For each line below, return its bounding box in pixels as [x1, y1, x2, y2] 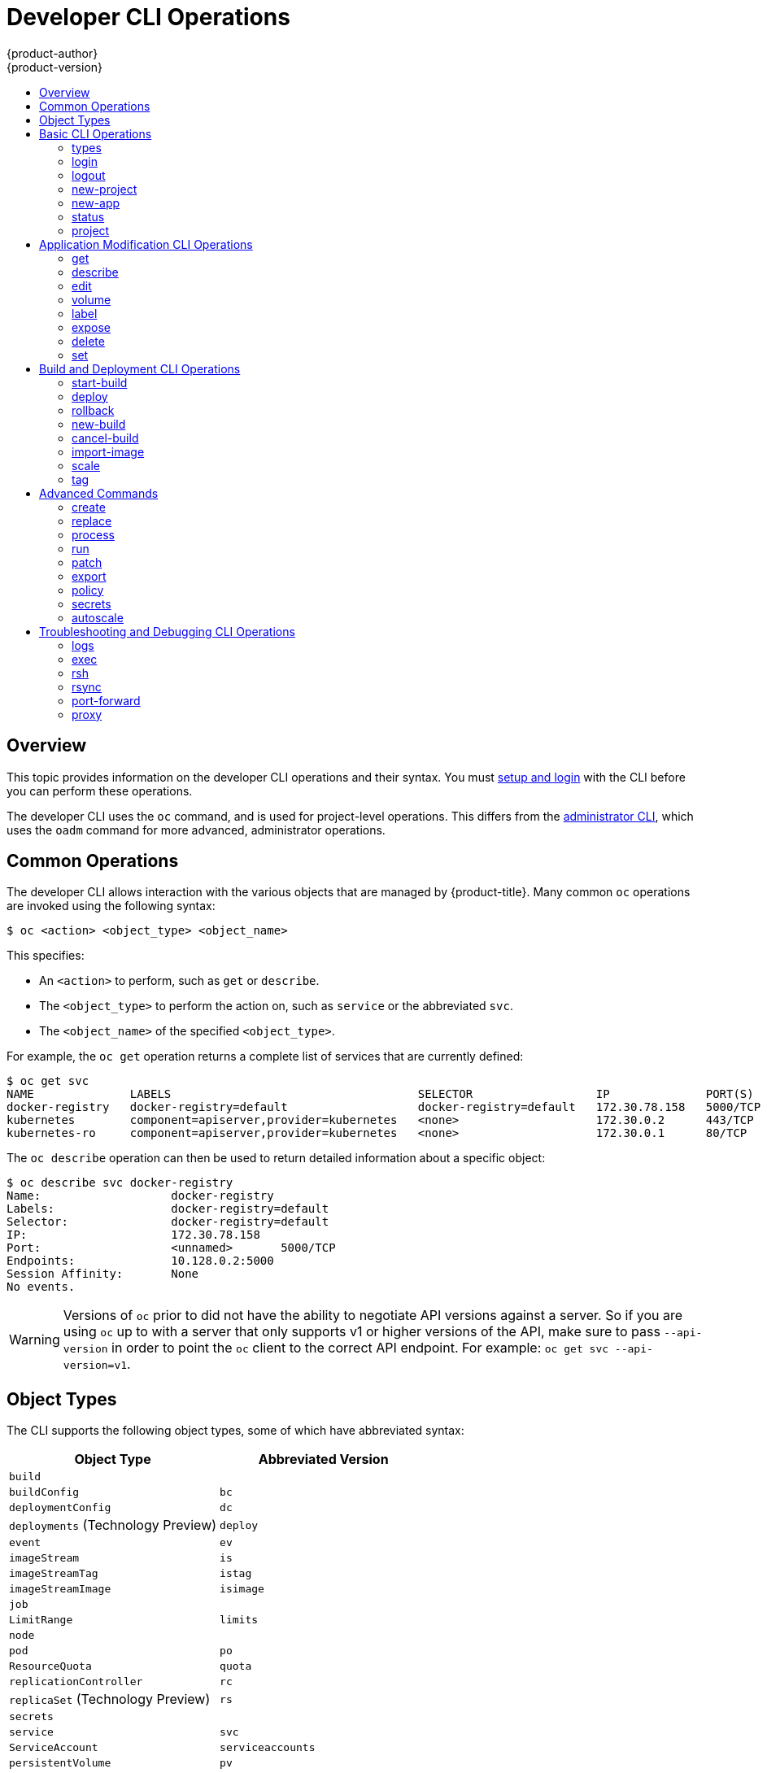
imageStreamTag [9, 1567, 98, 1580]
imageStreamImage [9, 1583, 111, 1596]
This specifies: [7, 948, 85, 963]
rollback [72, 403, 115, 417]
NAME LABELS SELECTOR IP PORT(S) [7, 1087, 754, 1101]
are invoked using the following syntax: [7, 899, 216, 913]
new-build [72, 416, 126, 431]
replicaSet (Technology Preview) [9, 1691, 211, 1708]
